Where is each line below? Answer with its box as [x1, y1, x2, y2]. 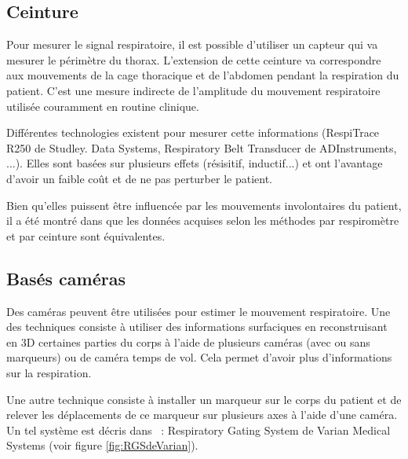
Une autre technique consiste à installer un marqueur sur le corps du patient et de [6, 391, 402, 407]
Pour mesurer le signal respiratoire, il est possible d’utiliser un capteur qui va [6, 36, 378, 53]
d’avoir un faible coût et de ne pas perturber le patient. [6, 170, 272, 186]
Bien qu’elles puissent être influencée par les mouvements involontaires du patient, [6, 196, 402, 213]
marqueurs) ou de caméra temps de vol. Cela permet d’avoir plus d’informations [6, 349, 392, 365]
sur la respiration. [6, 364, 92, 380]
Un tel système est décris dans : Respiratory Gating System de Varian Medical [6, 421, 391, 438]
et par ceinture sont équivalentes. [6, 227, 166, 244]
